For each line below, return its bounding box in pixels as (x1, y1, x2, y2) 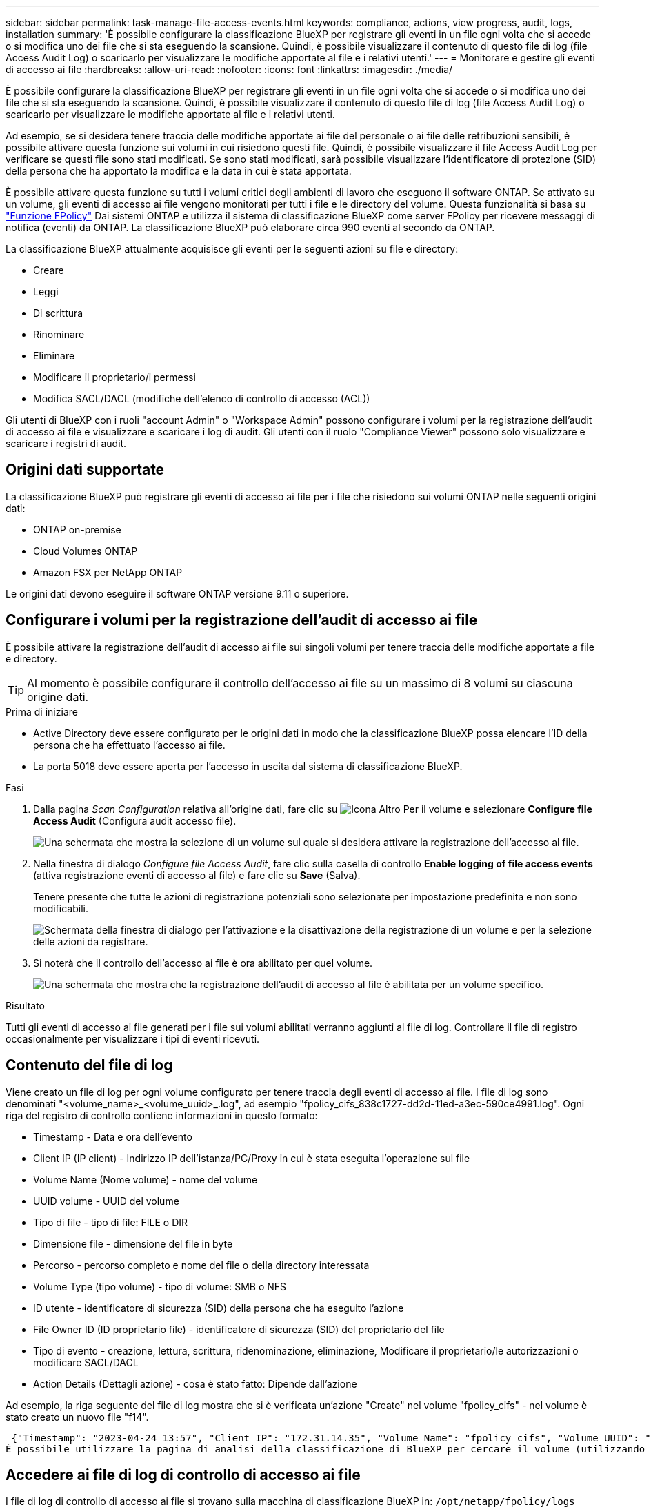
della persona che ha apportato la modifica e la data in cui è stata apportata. (6, 165, 352, 177)
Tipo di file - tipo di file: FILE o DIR (33, 1216, 188, 1228)
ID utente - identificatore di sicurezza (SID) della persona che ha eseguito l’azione (33, 1301, 404, 1314)
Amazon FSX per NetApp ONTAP (33, 566, 183, 578)
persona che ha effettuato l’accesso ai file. (33, 738, 226, 751)
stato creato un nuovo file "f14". (6, 1410, 149, 1423)
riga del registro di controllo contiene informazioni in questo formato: (6, 1109, 318, 1121)
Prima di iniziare (6, 705, 78, 718)
